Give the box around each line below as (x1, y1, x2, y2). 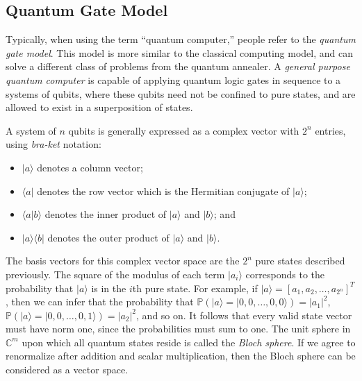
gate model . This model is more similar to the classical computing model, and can (6, 45, 353, 60)
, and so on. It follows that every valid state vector (136, 307, 352, 322)
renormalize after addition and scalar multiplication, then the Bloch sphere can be (6, 348, 356, 363)
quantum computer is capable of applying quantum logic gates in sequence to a (6, 72, 341, 87)
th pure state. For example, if (132, 280, 258, 295)
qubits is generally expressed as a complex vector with (68, 123, 299, 137)
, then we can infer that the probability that (6, 294, 194, 309)
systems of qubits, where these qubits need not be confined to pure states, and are (6, 86, 356, 101)
